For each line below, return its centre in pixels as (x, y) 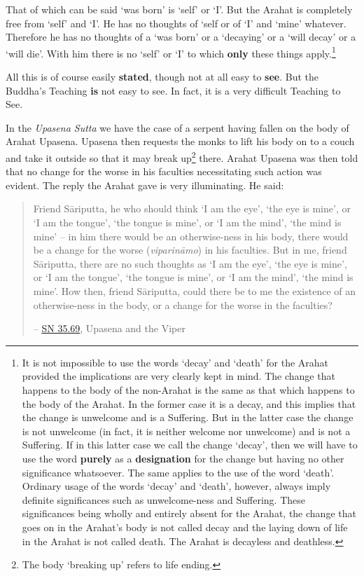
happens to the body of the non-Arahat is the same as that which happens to (188, 389)
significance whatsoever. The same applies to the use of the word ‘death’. (178, 472)
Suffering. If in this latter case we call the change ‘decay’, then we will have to (190, 445)
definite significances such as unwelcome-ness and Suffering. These (163, 499)
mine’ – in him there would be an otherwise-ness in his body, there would (191, 236)
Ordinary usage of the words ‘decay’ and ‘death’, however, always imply (176, 486)
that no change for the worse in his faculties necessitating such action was (164, 171)
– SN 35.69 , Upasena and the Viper (109, 328)
